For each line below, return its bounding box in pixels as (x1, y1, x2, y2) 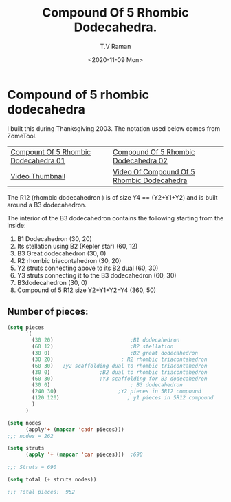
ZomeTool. (7, 132, 37, 140)
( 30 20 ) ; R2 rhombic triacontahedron (32, 356, 208, 363)
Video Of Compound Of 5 (113, 167, 196, 176)
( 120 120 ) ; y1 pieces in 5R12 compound (32, 395, 214, 401)
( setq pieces (7, 324, 45, 331)
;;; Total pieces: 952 (7, 488, 76, 495)
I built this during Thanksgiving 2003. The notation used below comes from (7, 124, 221, 132)
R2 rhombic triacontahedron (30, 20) (16, 256, 122, 264)
